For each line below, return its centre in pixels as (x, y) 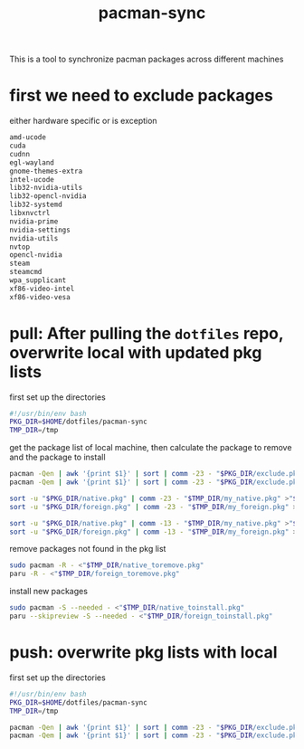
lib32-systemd (36, 205)
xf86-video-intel (42, 289)
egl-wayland (32, 162)
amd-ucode (28, 137)
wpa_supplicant (38, 280)
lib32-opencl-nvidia (48, 196)
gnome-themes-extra (46, 171)
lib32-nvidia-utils (46, 188)
